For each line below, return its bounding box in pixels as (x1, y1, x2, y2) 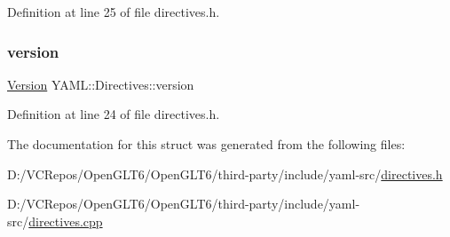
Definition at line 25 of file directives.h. (7, 3, 220, 20)
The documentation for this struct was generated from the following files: (7, 135, 406, 153)
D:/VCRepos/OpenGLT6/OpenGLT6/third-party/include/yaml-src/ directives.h (7, 164, 443, 183)
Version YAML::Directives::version (7, 75, 194, 93)
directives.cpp (28, 211, 103, 230)
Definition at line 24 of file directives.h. (7, 105, 220, 123)
